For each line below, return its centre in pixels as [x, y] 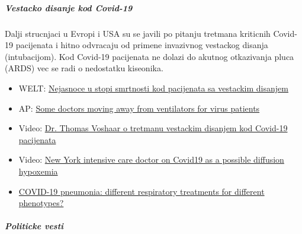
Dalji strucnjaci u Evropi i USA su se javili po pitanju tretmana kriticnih [138, 33]
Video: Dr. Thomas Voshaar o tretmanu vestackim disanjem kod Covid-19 [153, 128]
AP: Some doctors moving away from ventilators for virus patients [139, 108]
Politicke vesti [34, 226]
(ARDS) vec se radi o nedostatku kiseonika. [84, 68]
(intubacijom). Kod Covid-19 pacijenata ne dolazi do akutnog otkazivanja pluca [150, 56]
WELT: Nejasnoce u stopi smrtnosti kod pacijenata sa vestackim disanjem [153, 88]
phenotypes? [41, 203]
